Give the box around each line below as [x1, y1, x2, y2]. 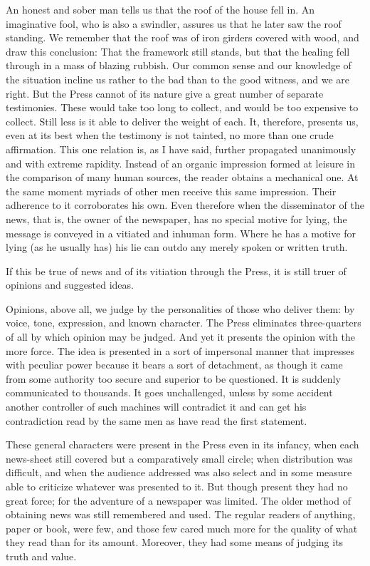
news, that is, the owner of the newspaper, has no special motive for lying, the [6, 211, 347, 226]
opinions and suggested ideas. [6, 277, 134, 292]
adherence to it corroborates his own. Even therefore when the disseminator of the [6, 197, 364, 212]
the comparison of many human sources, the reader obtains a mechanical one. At [6, 170, 359, 185]
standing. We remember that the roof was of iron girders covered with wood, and [6, 30, 359, 45]
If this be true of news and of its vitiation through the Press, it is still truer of [6, 263, 347, 278]
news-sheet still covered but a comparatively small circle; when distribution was [6, 451, 353, 465]
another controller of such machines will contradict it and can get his [6, 399, 307, 414]
